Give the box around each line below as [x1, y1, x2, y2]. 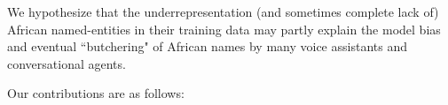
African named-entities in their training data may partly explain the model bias [7, 19, 441, 38]
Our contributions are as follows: [7, 84, 185, 102]
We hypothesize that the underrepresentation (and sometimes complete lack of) [7, 3, 439, 20]
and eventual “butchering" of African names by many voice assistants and [7, 37, 407, 56]
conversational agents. [7, 54, 126, 72]
